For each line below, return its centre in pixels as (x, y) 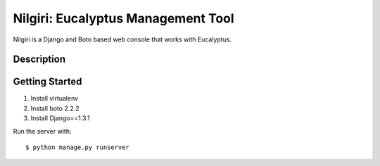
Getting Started (47, 82)
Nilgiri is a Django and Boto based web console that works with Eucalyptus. (122, 39)
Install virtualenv (55, 98)
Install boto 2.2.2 (55, 108)
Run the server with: (42, 131)
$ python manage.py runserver (78, 147)
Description (39, 59)
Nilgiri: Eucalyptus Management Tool (124, 18)
